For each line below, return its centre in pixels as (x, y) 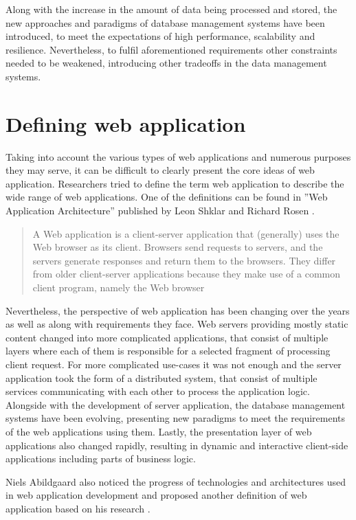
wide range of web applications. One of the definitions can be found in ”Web (167, 197)
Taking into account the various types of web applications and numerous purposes (178, 156)
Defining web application (126, 123)
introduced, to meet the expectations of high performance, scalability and (160, 36)
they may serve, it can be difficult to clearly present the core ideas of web (160, 170)
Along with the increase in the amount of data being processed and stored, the (171, 9)
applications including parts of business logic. (101, 459)
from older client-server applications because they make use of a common (187, 274)
